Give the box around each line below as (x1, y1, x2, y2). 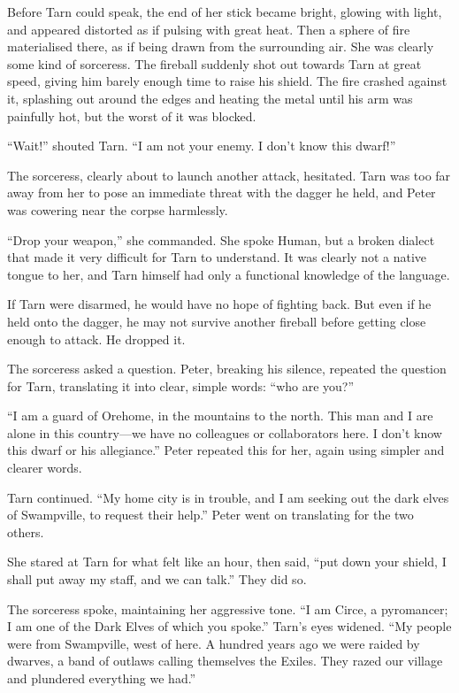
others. (7, 522, 44, 541)
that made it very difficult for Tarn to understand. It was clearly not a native (7, 248, 427, 266)
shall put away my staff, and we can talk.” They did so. (7, 570, 307, 589)
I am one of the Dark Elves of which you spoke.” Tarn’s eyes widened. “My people (7, 617, 452, 635)
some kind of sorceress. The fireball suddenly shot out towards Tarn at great (7, 54, 422, 73)
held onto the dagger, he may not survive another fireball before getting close (7, 312, 426, 330)
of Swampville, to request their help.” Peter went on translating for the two (7, 505, 414, 524)
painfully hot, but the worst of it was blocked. (7, 106, 256, 125)
